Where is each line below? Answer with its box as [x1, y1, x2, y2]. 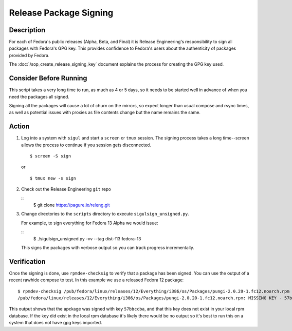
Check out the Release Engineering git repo [21, 186, 111, 192]
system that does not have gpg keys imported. [9, 320, 102, 326]
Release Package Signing [9, 7, 114, 18]
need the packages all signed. [9, 94, 70, 99]
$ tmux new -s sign [30, 175, 76, 181]
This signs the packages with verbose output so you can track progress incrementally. [21, 244, 195, 251]
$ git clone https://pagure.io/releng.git [33, 202, 110, 208]
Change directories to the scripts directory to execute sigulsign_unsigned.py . [21, 211, 189, 217]
